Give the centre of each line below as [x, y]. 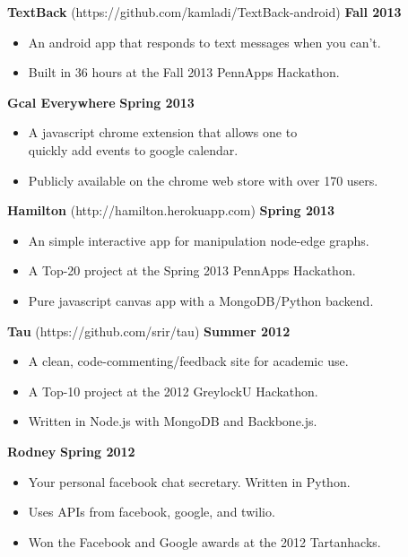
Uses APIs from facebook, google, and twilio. [152, 512]
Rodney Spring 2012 [71, 451]
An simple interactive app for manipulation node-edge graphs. [199, 240]
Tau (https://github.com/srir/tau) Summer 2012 [149, 331]
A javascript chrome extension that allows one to [163, 132]
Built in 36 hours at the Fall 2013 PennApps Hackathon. [184, 72]
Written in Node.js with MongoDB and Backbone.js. [173, 421]
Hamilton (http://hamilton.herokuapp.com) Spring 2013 [171, 210]
